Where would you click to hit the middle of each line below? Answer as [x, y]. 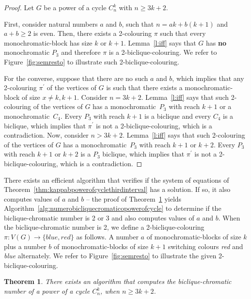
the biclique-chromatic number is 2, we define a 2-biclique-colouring [104, 227]
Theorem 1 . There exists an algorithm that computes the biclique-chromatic [118, 281]
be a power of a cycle [75, 7]
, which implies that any [208, 78]
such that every [183, 33]
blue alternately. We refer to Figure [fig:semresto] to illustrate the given [110, 256]
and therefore [81, 52]
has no [216, 42]
